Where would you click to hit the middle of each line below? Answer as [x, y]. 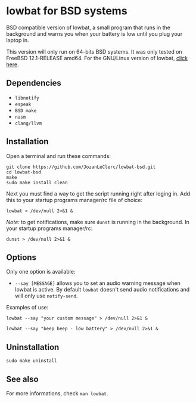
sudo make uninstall [32, 361]
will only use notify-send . [46, 296]
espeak [23, 104]
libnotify [27, 98]
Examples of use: [27, 308]
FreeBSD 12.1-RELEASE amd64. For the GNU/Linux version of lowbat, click [97, 58]
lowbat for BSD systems [67, 11]
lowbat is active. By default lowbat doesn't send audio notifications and [102, 290]
